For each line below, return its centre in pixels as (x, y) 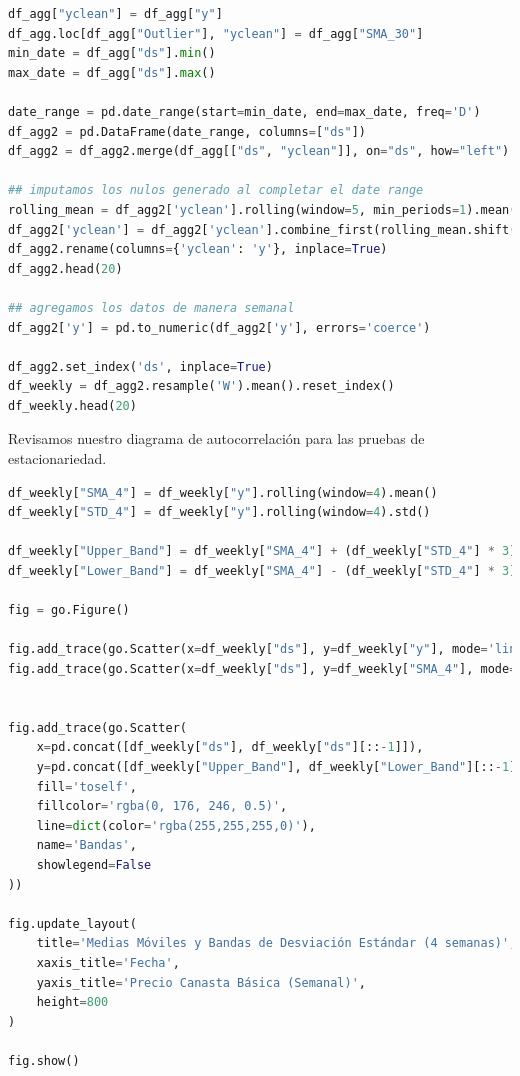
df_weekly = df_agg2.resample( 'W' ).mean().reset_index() (201, 386)
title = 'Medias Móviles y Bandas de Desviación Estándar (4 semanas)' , (276, 943)
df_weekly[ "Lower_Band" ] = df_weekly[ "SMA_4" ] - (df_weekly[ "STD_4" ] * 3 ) (262, 571)
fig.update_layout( (72, 923)
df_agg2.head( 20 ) (65, 268)
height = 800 (72, 1002)
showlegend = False (94, 864)
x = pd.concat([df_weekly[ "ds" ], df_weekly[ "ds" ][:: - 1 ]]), (230, 747)
